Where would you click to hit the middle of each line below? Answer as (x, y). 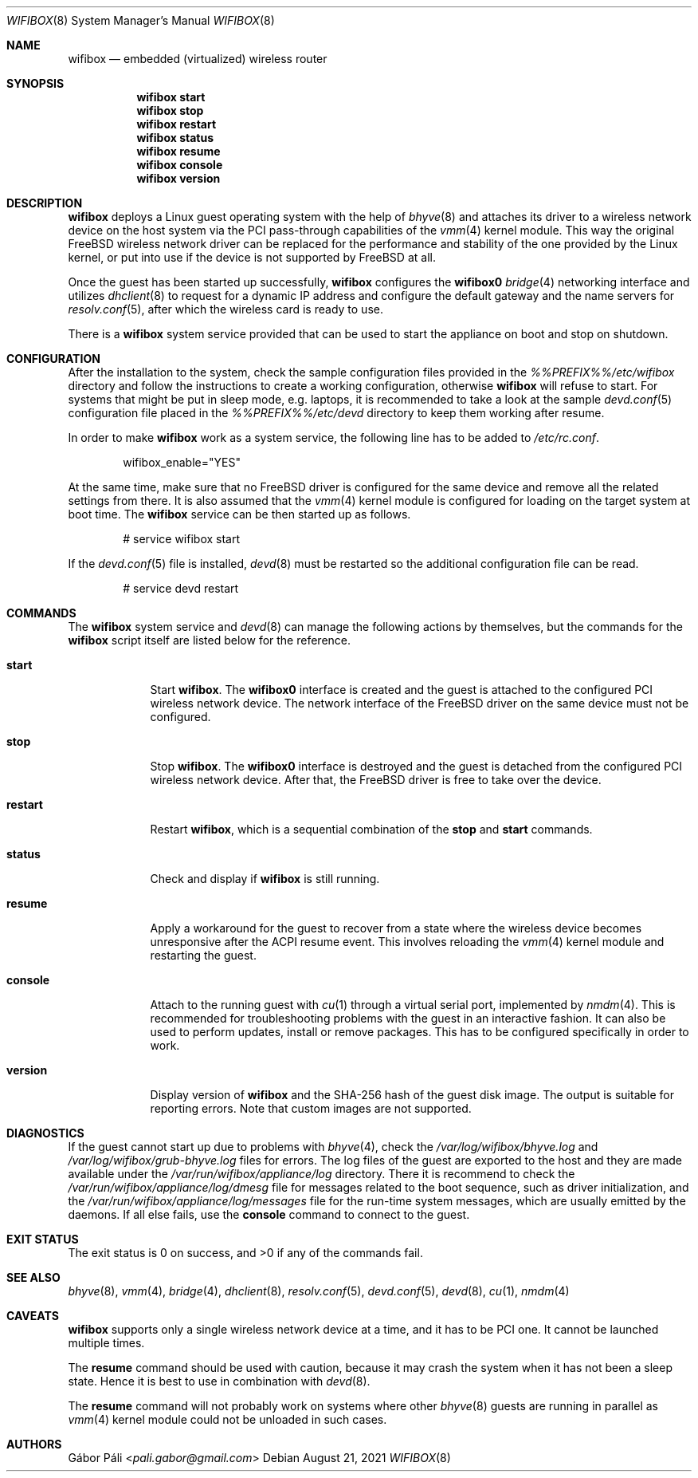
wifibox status (175, 138)
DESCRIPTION (45, 203)
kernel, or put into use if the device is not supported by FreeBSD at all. (252, 257)
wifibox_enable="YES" (182, 462)
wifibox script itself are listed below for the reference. (210, 640)
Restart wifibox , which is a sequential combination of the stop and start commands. (371, 829)
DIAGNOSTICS (45, 1133)
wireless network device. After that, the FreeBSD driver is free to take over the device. (376, 780)
